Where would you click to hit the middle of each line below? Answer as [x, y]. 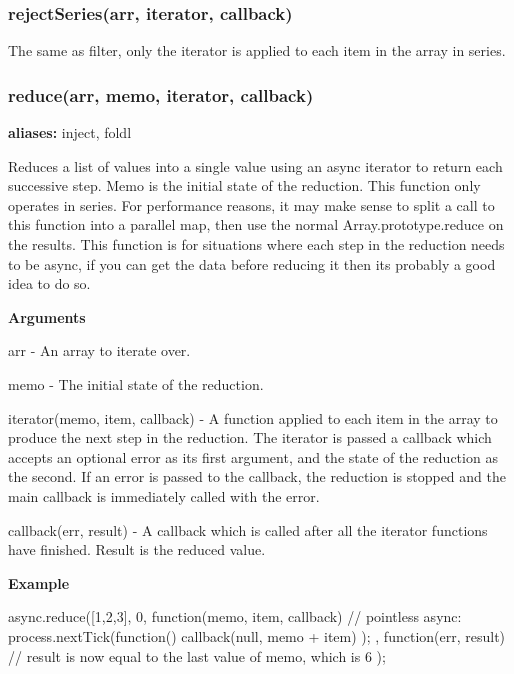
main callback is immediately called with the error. [164, 495]
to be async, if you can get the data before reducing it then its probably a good [252, 263]
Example [39, 582]
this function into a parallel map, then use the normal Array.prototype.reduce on [256, 224]
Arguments [47, 316]
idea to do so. [49, 283]
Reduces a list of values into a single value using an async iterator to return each [255, 165]
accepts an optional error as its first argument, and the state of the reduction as [253, 456]
